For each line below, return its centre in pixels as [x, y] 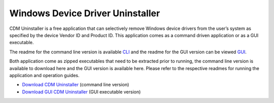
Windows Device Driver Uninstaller [85, 13]
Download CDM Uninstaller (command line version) [76, 85]
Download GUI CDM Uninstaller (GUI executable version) [81, 92]
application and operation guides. [44, 75]
